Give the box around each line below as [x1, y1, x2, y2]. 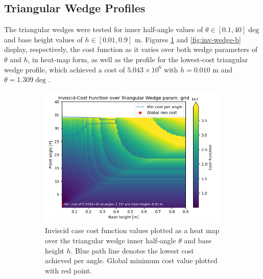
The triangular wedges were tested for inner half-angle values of [4, 24, 203, 35]
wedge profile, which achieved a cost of [4, 64, 125, 74]
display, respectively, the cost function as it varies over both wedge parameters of [4, 44, 258, 55]
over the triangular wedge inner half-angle [45, 235, 176, 245]
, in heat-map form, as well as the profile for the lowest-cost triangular [28, 54, 248, 64]
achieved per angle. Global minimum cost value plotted [45, 255, 218, 266]
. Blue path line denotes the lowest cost [70, 245, 194, 256]
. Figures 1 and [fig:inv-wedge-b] [140, 34, 241, 44]
